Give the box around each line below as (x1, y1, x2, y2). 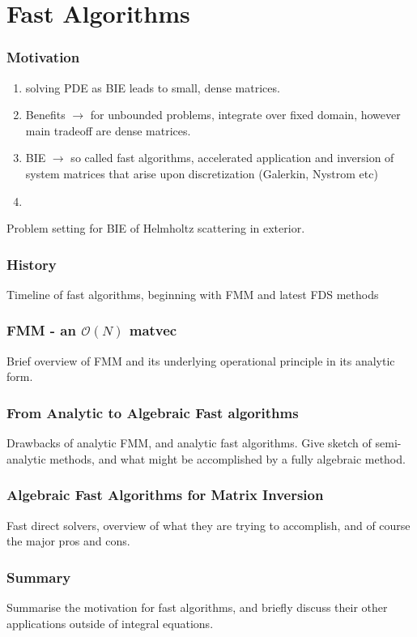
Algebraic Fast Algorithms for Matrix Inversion (6, 485, 324, 505)
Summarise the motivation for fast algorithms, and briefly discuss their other (6, 599, 388, 615)
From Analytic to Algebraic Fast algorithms (6, 402, 299, 422)
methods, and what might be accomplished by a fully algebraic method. (49, 450, 406, 467)
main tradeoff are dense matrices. (25, 122, 191, 139)
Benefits (25, 106, 66, 123)
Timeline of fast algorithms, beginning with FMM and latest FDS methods (6, 285, 379, 302)
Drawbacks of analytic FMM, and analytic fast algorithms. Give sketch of (6, 434, 372, 451)
